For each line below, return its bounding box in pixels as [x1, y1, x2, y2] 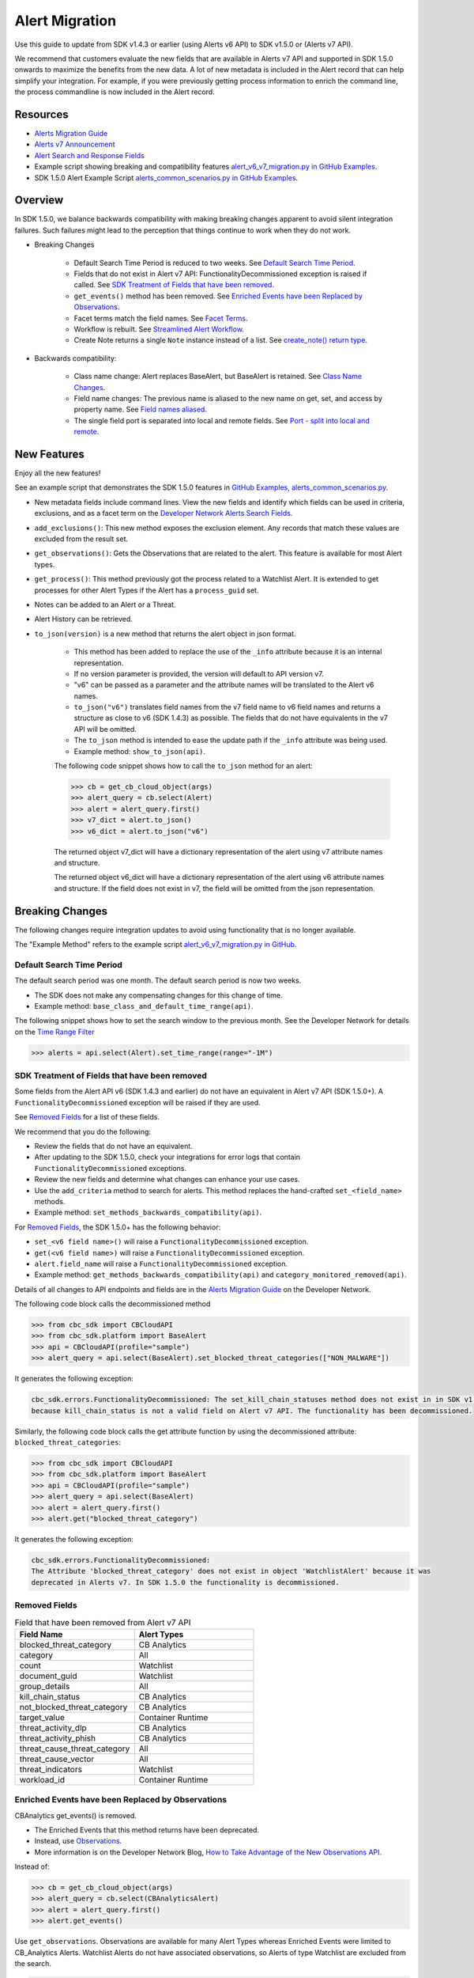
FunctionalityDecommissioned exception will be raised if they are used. [14, 1097, 261, 1107]
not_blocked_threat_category [19, 1701, 128, 1712]
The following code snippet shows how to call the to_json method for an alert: [54, 761, 314, 771]
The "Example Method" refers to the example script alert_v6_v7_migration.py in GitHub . [14, 940, 297, 949]
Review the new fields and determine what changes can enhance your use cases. [34, 1175, 300, 1184]
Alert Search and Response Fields [34, 150, 145, 160]
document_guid [19, 1670, 77, 1681]
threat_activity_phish [19, 1733, 96, 1744]
